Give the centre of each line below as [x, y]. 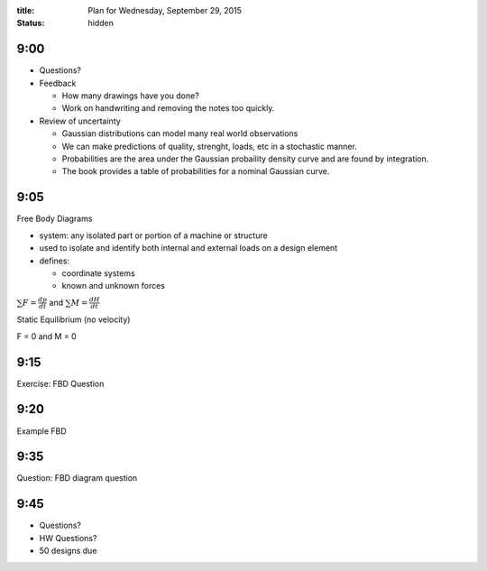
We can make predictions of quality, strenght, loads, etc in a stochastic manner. [210, 146]
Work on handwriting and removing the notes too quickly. [168, 108]
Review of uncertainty [80, 121]
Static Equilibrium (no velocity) [74, 319]
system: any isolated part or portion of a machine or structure [153, 235]
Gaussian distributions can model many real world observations [180, 134]
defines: [55, 261]
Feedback [58, 83]
